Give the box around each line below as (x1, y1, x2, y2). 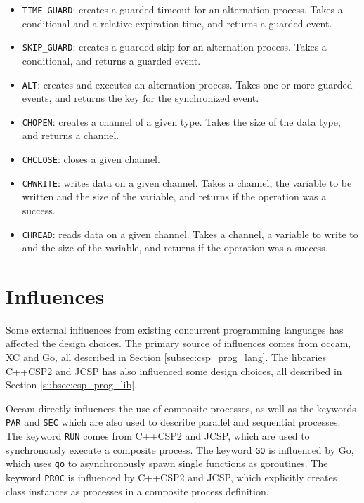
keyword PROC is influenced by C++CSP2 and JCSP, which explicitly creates (6, 470, 337, 485)
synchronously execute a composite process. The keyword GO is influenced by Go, (6, 442, 354, 457)
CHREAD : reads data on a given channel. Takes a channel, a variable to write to (22, 226, 358, 241)
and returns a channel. (22, 128, 119, 143)
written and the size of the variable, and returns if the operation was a (22, 189, 327, 204)
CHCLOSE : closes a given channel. (22, 152, 160, 166)
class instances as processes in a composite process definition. (6, 483, 269, 498)
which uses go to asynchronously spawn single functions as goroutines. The (6, 456, 328, 471)
